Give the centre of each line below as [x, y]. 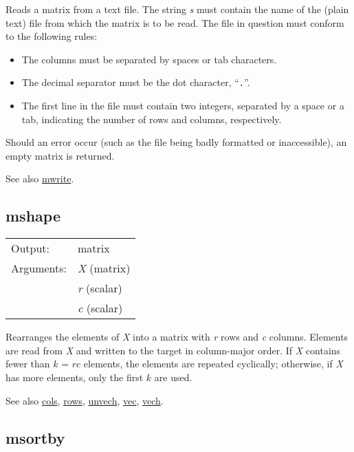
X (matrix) [104, 268]
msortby [35, 437]
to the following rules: [52, 36]
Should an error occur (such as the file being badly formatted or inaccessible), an [176, 142]
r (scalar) [100, 288]
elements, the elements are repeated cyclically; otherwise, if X [213, 364]
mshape [33, 216]
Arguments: [39, 268]
